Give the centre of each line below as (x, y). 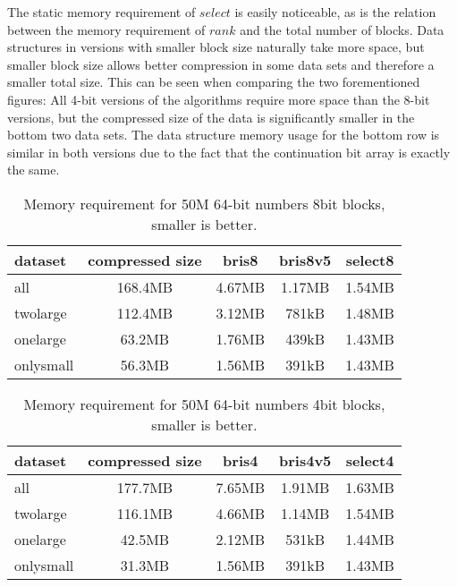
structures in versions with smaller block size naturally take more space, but (216, 47)
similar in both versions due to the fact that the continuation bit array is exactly (229, 152)
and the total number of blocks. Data (342, 29)
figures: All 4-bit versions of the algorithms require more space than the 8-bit (219, 99)
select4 (370, 460)
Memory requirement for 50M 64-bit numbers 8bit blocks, (204, 203)
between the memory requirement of (106, 29)
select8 (370, 259)
